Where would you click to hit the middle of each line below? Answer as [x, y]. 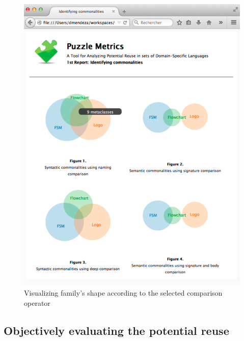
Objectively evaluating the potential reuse [116, 330]
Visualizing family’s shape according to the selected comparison [123, 292]
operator [37, 303]
